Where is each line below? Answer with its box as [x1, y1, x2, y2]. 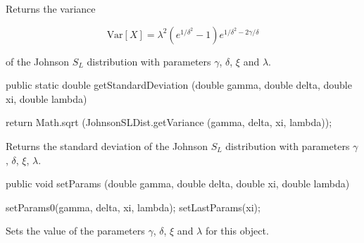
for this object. [205, 223, 269, 238]
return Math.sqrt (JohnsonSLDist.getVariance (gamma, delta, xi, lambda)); [6, 115, 332, 130]
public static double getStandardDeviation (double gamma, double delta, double [6, 77, 352, 92]
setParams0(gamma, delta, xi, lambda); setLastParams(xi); [6, 199, 261, 214]
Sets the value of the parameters [6, 223, 145, 238]
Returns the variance [6, 1, 96, 15]
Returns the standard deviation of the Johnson [6, 138, 208, 153]
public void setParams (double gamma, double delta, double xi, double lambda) [6, 176, 350, 191]
